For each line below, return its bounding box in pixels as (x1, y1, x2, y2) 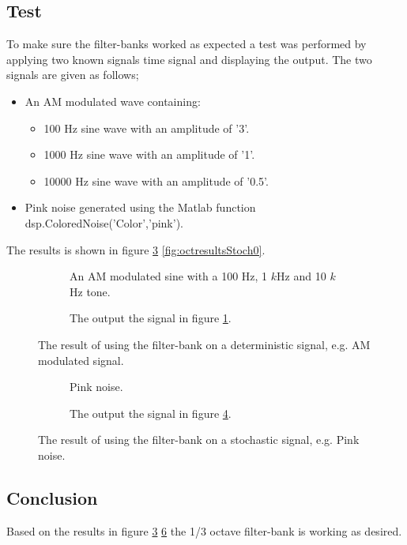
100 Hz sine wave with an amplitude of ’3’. (43, 119, 250, 136)
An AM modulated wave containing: (24, 92, 201, 109)
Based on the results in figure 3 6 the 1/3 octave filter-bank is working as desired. (6, 522, 402, 539)
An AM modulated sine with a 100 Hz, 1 (70, 268, 268, 284)
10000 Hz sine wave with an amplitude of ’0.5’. (43, 172, 269, 189)
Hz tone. (70, 283, 111, 299)
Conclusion (6, 485, 98, 509)
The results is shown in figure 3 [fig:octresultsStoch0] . (6, 241, 266, 257)
